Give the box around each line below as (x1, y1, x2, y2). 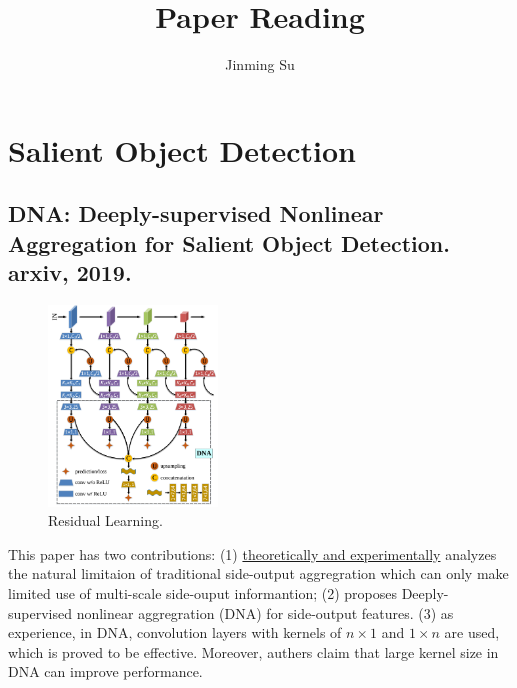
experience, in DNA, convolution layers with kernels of (8, 622, 342, 643)
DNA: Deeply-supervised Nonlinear (8, 198, 384, 229)
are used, (444, 622, 500, 643)
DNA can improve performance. (8, 661, 203, 682)
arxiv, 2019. (8, 257, 132, 288)
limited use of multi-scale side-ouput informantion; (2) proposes (8, 583, 397, 603)
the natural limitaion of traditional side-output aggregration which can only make (8, 563, 509, 584)
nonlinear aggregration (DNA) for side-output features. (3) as (76, 602, 454, 623)
